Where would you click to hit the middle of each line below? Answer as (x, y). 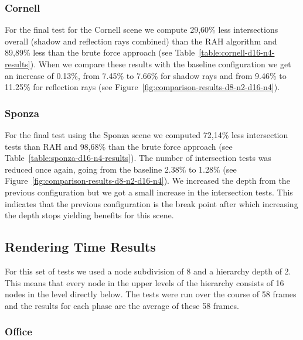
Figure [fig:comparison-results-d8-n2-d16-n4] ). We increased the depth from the (147, 181)
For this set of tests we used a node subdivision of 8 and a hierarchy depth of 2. (148, 271)
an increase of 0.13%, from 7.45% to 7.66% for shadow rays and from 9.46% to (146, 75)
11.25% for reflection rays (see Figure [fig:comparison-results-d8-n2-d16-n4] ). (142, 87)
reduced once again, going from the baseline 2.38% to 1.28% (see (121, 169)
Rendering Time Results (80, 247)
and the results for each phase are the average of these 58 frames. (122, 305)
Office (18, 332)
